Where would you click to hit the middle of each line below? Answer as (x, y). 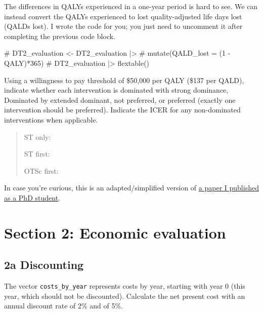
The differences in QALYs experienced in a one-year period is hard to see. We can (131, 6)
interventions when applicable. (51, 119)
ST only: (37, 136)
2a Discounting (44, 265)
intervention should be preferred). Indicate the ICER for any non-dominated (122, 110)
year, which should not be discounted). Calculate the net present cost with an (125, 296)
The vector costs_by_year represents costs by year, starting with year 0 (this (125, 286)
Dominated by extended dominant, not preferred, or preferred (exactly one (120, 100)
